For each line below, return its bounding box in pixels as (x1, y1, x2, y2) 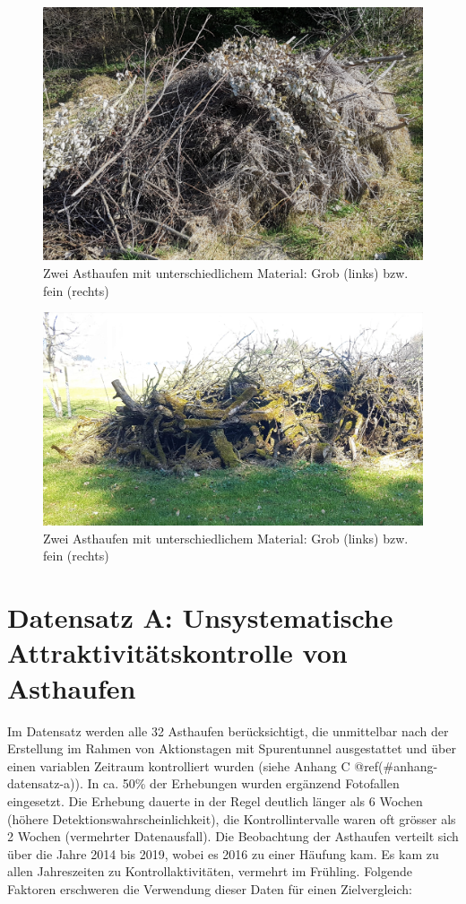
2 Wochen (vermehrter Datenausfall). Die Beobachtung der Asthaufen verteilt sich (7, 827, 459, 846)
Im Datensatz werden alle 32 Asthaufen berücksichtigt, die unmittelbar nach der (7, 721, 449, 740)
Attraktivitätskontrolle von (7, 634, 348, 671)
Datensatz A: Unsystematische (7, 599, 393, 636)
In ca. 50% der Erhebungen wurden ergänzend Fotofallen (87, 774, 400, 793)
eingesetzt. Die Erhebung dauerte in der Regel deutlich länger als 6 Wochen (7, 791, 423, 810)
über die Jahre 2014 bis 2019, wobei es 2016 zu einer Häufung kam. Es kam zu (7, 844, 439, 863)
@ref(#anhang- (354, 756, 438, 775)
